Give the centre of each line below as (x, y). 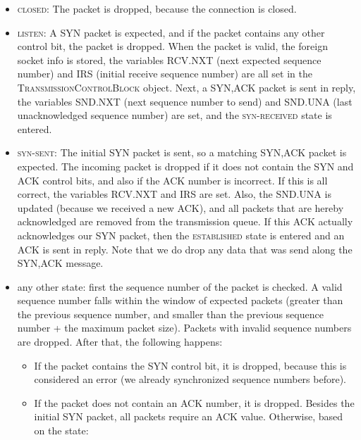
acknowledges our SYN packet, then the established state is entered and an (181, 235)
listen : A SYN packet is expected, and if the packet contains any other (171, 32)
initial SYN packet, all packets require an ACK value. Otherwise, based (189, 416)
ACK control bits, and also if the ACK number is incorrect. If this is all (172, 180)
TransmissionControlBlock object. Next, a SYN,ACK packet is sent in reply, (186, 87)
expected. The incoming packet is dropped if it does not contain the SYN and (185, 166)
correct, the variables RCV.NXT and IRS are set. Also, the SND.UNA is (174, 194)
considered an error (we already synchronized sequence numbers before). (190, 379)
